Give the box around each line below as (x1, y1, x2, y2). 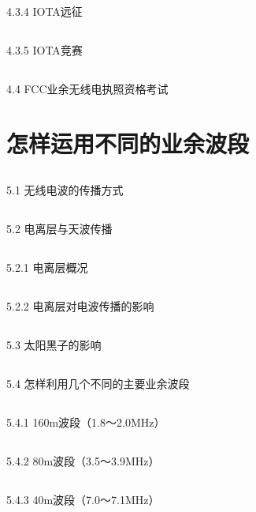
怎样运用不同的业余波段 (6, 127, 250, 160)
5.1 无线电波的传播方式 (6, 181, 124, 198)
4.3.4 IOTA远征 (6, 3, 83, 20)
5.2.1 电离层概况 (6, 258, 88, 275)
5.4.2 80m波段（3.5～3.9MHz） (6, 452, 160, 469)
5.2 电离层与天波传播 (6, 220, 113, 236)
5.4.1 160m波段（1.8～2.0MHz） (6, 413, 165, 430)
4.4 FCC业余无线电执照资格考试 (6, 81, 169, 97)
